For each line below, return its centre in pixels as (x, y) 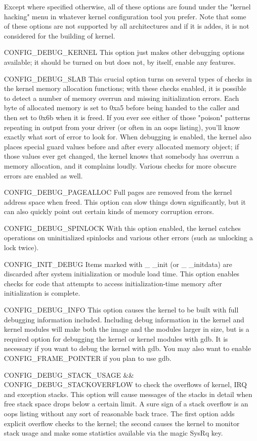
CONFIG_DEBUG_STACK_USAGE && (69, 375)
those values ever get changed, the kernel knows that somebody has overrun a (122, 156)
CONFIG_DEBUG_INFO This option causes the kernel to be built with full (121, 310)
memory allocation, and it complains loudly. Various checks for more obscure (120, 165)
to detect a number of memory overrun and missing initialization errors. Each (122, 98)
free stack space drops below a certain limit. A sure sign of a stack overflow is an (126, 404)
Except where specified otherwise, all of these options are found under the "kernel (128, 6)
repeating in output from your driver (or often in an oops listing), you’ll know (122, 127)
